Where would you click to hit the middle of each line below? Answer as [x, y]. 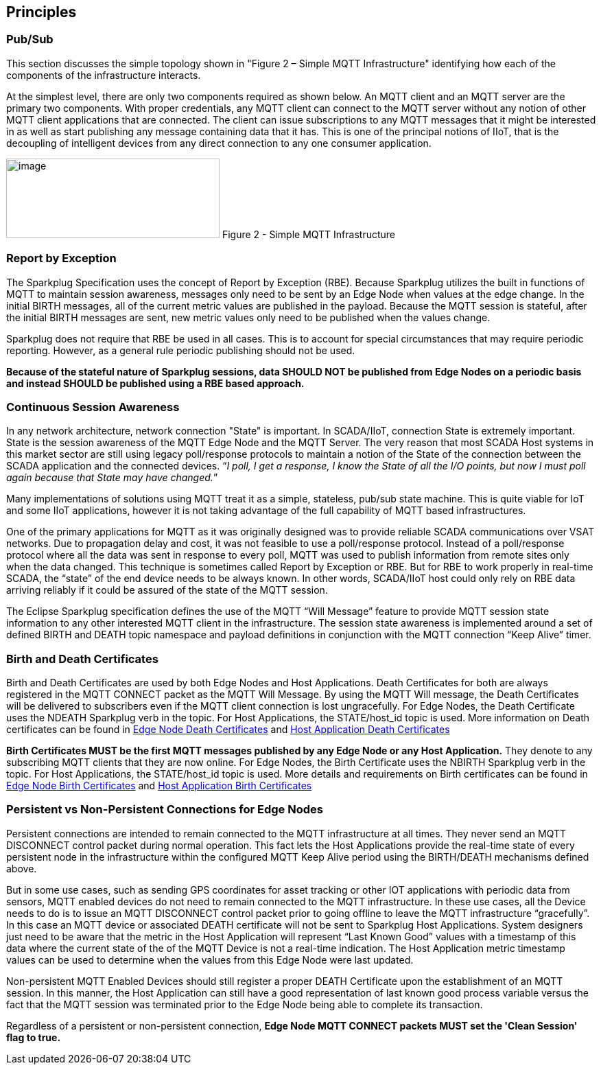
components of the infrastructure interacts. [104, 75]
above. [22, 868]
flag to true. [34, 1037]
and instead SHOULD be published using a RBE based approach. [155, 383]
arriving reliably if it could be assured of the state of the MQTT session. [167, 590]
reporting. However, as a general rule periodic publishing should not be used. [181, 350]
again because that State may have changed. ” [112, 478]
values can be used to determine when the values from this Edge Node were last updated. [210, 959]
